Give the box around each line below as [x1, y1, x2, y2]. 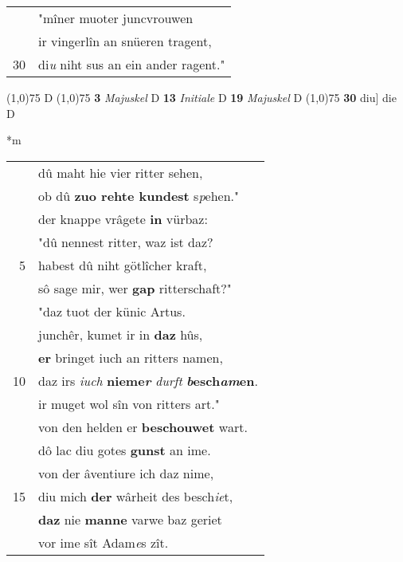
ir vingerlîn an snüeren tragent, [38, 32, 212, 50]
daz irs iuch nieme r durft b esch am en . [38, 371, 258, 390]
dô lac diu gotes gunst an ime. [38, 440, 211, 459]
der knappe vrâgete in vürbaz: [38, 209, 208, 228]
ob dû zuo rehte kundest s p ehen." [38, 186, 240, 205]
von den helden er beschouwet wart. [38, 417, 248, 436]
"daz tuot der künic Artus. [38, 301, 186, 320]
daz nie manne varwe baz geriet [38, 509, 222, 529]
